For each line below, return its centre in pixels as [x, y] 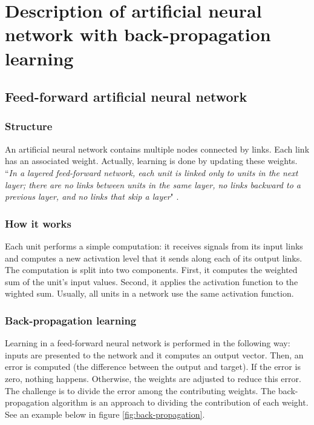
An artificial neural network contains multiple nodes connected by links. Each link [157, 149]
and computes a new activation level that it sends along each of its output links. [154, 258]
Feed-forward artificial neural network [126, 97]
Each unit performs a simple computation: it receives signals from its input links [154, 245]
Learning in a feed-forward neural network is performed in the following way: [148, 343]
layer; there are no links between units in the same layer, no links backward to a [153, 184]
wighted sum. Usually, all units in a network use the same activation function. [149, 293]
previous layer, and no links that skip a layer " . [92, 196]
